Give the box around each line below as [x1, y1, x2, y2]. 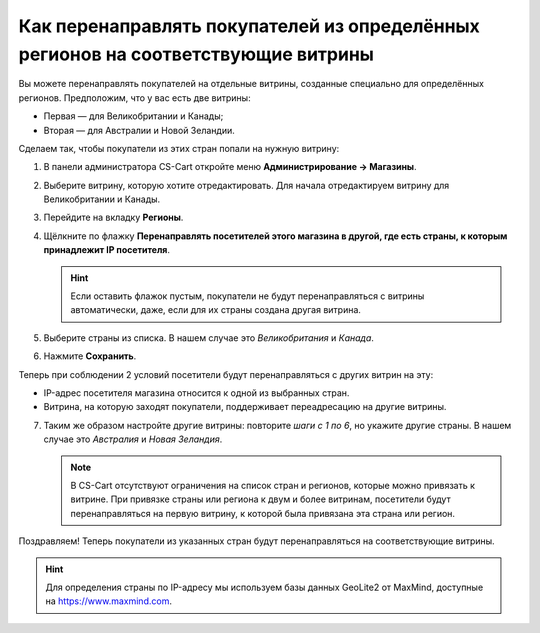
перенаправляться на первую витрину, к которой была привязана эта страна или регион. [70, 507, 455, 519]
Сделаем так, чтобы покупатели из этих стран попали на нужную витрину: [18, 142, 340, 154]
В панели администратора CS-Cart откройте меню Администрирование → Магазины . [43, 161, 417, 173]
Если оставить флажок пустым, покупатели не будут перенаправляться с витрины [70, 290, 425, 302]
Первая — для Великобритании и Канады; [43, 110, 224, 122]
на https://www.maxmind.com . [45, 595, 172, 607]
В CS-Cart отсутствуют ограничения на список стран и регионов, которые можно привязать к [70, 479, 475, 491]
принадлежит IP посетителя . [43, 244, 170, 256]
